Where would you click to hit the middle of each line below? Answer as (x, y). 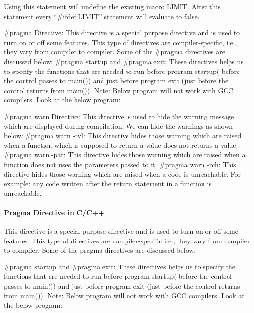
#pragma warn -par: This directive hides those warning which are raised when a (125, 155)
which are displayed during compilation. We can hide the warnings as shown (119, 126)
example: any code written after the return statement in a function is (108, 183)
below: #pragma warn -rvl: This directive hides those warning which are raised (123, 135)
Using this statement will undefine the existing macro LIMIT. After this (112, 6)
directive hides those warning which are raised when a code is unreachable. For (122, 174)
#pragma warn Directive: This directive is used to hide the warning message (119, 116)
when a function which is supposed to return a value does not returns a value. (121, 145)
